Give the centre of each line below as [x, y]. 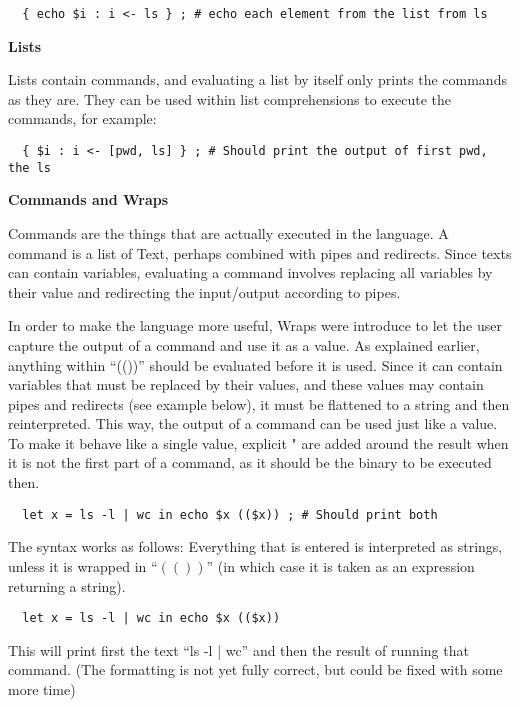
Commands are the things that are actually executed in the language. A [228, 232]
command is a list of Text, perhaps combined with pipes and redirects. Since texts [260, 252]
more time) [42, 688]
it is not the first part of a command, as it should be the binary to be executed [250, 462]
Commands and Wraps [88, 199]
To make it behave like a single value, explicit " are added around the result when [258, 442]
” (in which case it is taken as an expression [340, 565]
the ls [29, 167]
